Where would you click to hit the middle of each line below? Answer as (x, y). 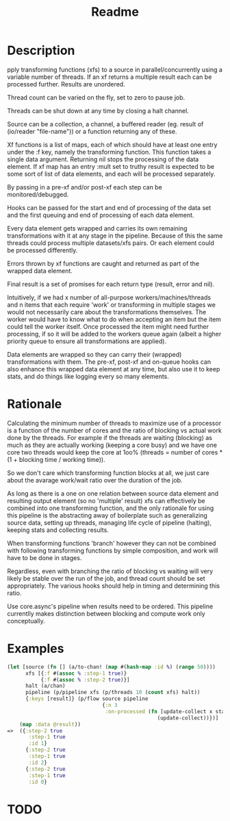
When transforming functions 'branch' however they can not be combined (112, 543)
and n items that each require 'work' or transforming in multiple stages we (111, 304)
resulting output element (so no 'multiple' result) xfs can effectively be (106, 500)
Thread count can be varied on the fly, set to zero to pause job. (96, 97)
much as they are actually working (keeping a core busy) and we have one (112, 445)
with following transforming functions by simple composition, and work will (113, 551)
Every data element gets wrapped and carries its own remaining (97, 228)
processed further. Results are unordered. (66, 84)
